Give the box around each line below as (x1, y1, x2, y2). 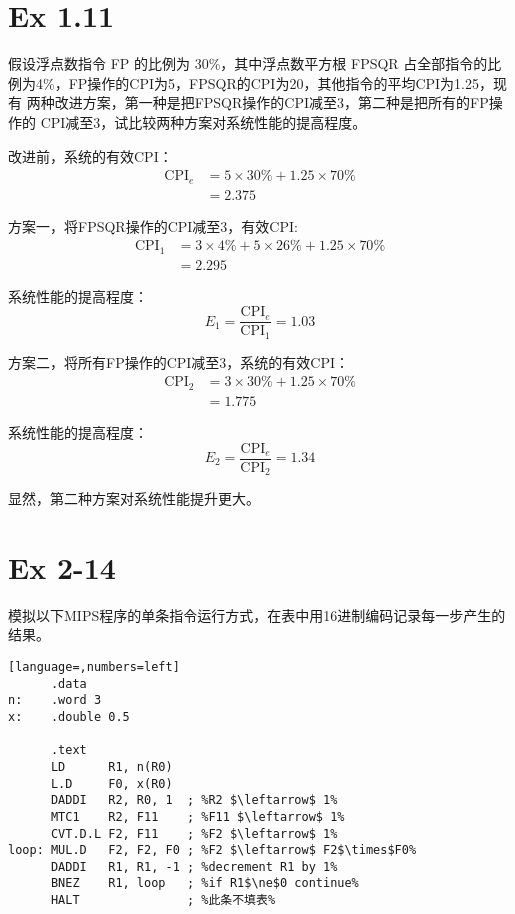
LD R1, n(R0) (50, 759, 173, 774)
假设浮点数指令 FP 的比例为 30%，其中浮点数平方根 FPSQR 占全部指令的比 (8, 53, 502, 74)
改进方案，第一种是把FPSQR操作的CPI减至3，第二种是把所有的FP (54, 92, 489, 113)
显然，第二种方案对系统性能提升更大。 (8, 488, 260, 509)
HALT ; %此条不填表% (50, 893, 276, 908)
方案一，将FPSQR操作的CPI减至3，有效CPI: (8, 215, 298, 236)
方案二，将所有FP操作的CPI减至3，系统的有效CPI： (8, 351, 350, 372)
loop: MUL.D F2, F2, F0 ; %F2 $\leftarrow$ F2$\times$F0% (8, 843, 417, 858)
